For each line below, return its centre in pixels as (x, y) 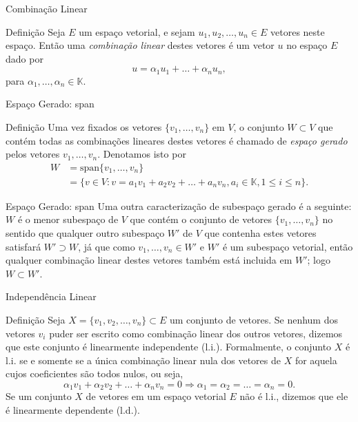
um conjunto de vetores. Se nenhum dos (253, 320)
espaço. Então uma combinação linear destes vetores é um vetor (140, 45)
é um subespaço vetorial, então (288, 246)
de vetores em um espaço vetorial (156, 396)
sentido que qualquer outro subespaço (85, 233)
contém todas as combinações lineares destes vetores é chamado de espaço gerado (177, 140)
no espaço (307, 45)
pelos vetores (33, 154)
